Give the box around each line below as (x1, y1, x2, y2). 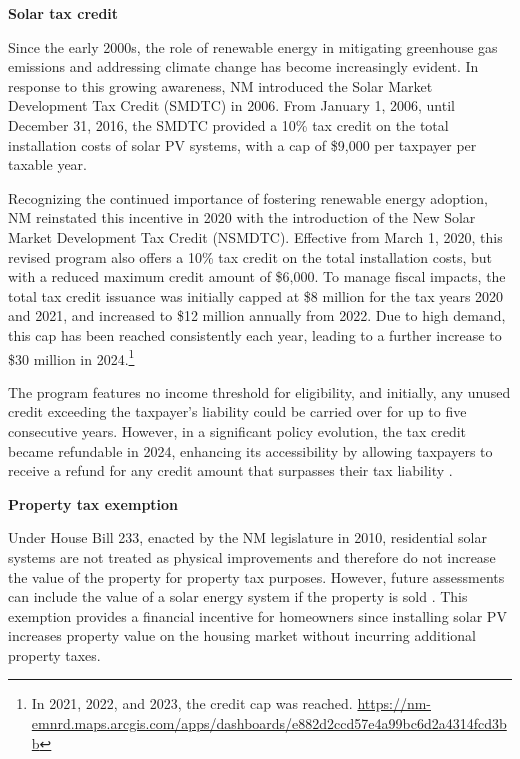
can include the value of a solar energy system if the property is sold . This (8, 586, 468, 607)
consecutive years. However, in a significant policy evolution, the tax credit (8, 420, 467, 441)
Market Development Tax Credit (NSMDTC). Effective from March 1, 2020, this (8, 226, 503, 247)
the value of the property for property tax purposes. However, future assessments (8, 566, 505, 587)
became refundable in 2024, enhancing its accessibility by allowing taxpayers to (8, 440, 493, 461)
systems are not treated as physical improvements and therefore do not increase (8, 546, 496, 567)
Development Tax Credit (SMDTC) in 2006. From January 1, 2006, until (8, 95, 455, 116)
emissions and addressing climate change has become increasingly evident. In (8, 56, 479, 77)
